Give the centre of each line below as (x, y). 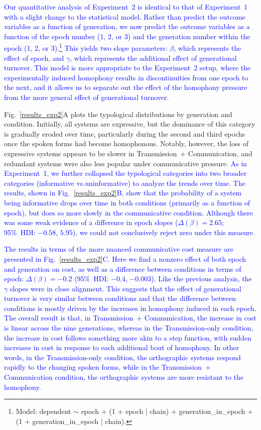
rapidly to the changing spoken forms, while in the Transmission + (107, 367)
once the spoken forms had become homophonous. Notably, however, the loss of (126, 143)
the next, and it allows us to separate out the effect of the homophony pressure (126, 87)
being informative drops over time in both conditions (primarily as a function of (127, 202)
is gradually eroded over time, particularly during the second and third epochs (125, 133)
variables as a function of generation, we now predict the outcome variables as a (127, 26)
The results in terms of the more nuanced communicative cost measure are (119, 249)
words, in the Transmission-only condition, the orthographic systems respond (122, 357)
